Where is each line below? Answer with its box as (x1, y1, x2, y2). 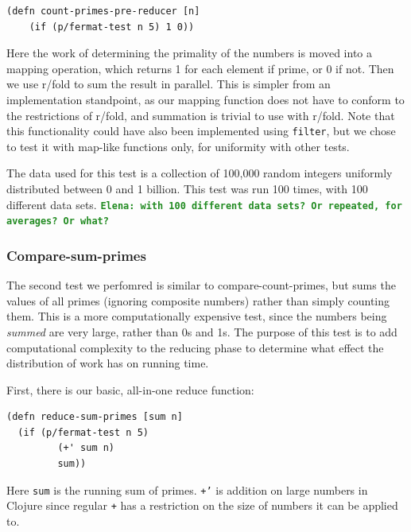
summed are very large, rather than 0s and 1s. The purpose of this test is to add (6, 323, 397, 340)
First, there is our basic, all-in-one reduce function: (6, 381, 254, 398)
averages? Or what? (6, 216, 109, 227)
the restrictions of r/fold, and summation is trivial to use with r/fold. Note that (6, 107, 395, 123)
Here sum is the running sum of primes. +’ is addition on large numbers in (6, 481, 368, 498)
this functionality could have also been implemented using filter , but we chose (6, 122, 396, 139)
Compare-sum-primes (6, 245, 146, 265)
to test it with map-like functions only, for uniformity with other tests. (6, 138, 350, 154)
